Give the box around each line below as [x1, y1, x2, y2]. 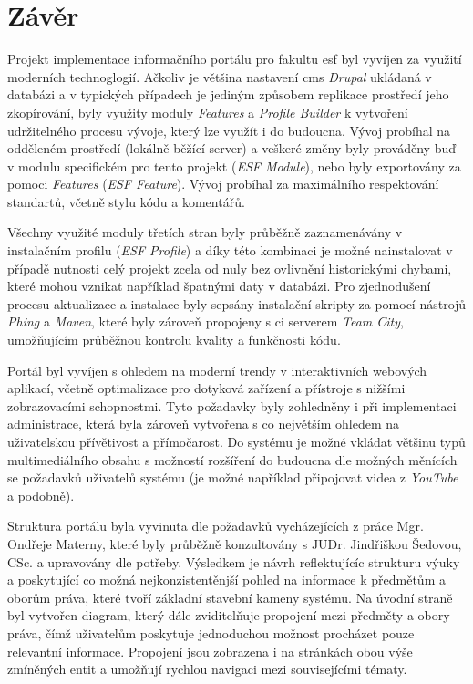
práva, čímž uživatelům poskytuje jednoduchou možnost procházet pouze [7, 623, 415, 642]
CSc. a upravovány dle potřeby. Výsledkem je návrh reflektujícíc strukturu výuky [7, 552, 460, 571]
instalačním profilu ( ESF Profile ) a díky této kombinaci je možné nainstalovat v [7, 241, 453, 260]
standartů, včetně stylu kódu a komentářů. [7, 192, 245, 211]
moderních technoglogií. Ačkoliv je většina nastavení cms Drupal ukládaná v [7, 67, 432, 86]
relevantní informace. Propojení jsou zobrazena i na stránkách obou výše [7, 641, 413, 660]
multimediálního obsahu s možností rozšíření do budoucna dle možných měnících [7, 450, 458, 469]
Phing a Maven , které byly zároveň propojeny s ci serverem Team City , [7, 312, 404, 331]
